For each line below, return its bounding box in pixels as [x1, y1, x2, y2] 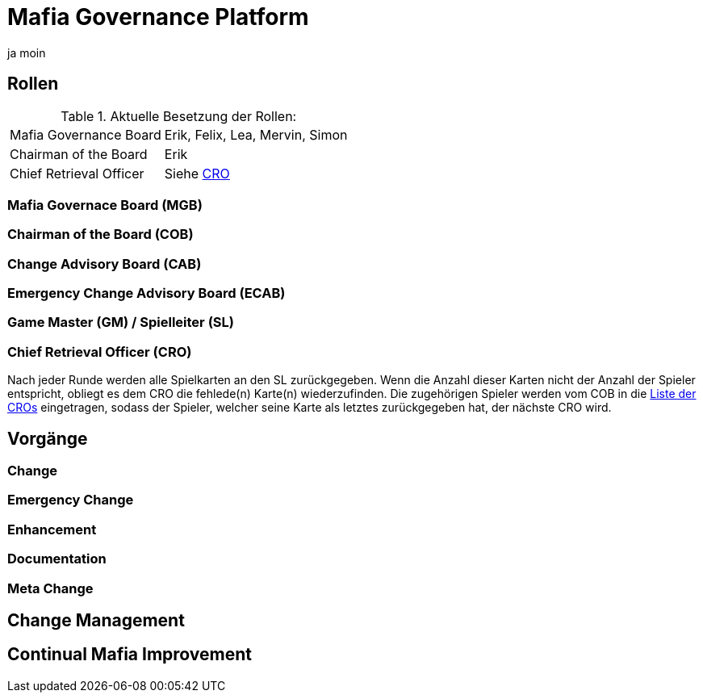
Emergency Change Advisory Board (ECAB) [7, 285, 286, 302]
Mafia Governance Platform [7, 3, 309, 31]
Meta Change [7, 580, 94, 596]
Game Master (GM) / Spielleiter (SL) [7, 314, 234, 331]
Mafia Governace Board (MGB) [7, 196, 203, 213]
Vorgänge [7, 428, 88, 449]
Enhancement [7, 521, 97, 538]
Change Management [7, 609, 185, 630]
